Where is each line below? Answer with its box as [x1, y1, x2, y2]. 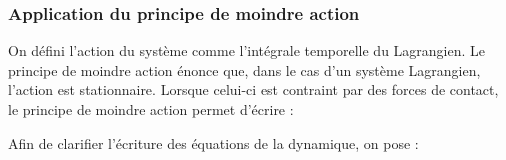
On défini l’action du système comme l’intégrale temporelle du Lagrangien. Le [8, 40, 486, 61]
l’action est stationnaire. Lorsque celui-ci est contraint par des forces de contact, [8, 79, 499, 100]
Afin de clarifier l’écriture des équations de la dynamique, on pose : [8, 132, 419, 153]
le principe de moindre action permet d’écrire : [8, 99, 294, 119]
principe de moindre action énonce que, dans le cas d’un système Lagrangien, [8, 59, 481, 80]
